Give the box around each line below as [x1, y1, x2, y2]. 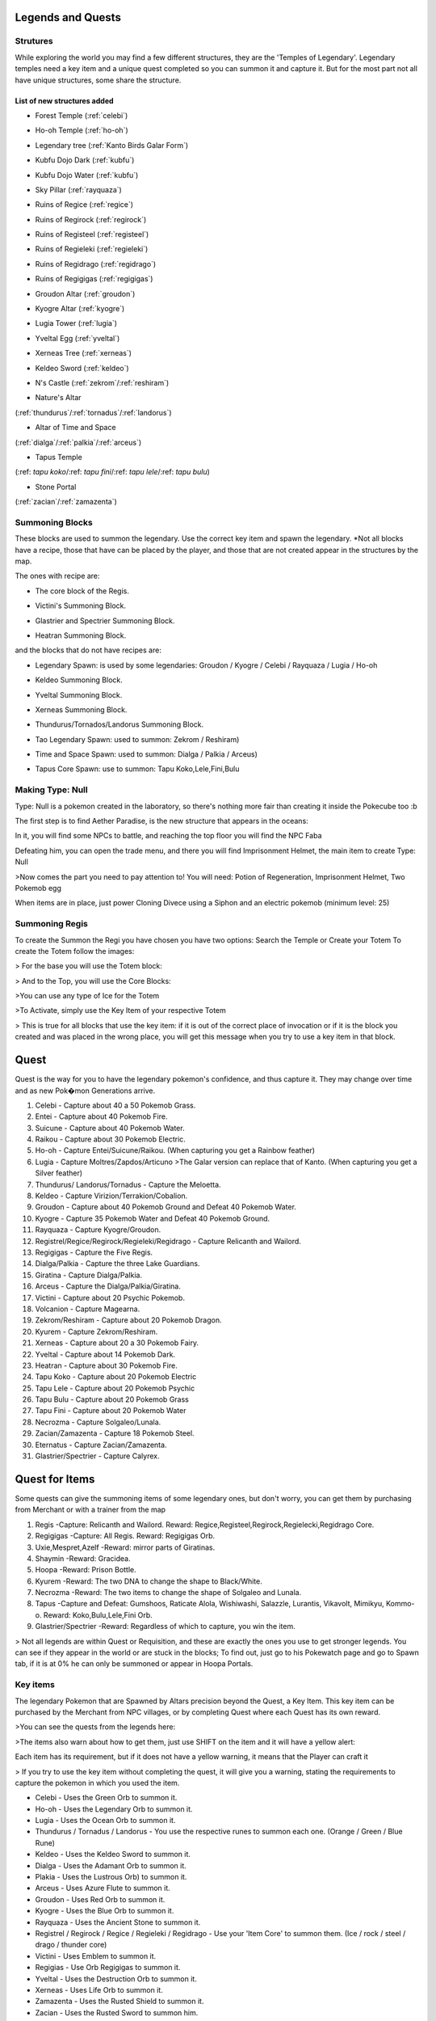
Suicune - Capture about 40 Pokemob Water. [35, 1123, 185, 1133]
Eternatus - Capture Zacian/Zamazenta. [35, 1440, 167, 1449]
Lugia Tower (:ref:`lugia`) [35, 319, 117, 328]
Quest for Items [15, 1472, 95, 1486]
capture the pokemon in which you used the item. [15, 1778, 180, 1787]
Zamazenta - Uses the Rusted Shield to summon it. [35, 1997, 204, 2006]
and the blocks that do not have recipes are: [15, 645, 161, 655]
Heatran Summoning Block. [35, 631, 127, 640]
